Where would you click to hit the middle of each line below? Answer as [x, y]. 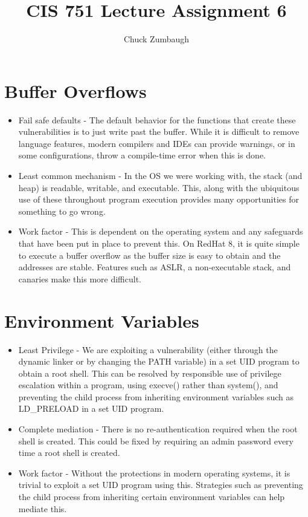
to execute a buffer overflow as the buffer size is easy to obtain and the [149, 255]
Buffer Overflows [75, 90]
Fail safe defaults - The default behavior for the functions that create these [157, 119]
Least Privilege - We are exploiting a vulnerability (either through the [148, 349]
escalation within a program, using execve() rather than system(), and [148, 385]
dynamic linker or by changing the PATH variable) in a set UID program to [159, 361]
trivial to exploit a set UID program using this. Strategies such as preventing [161, 485]
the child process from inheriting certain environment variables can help [152, 497]
